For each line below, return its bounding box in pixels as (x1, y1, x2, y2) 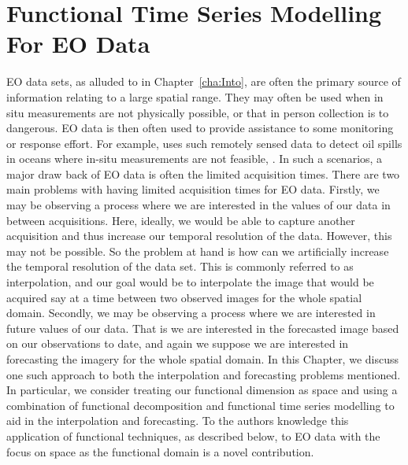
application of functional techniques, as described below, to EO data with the (6, 427, 380, 444)
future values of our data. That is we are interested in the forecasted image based (6, 319, 399, 336)
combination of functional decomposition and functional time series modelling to (6, 397, 395, 413)
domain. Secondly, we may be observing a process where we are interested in (6, 304, 376, 321)
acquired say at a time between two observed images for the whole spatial (6, 289, 362, 305)
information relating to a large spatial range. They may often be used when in (6, 88, 384, 105)
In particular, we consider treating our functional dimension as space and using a (6, 382, 398, 398)
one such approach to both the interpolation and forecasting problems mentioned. (6, 366, 401, 382)
